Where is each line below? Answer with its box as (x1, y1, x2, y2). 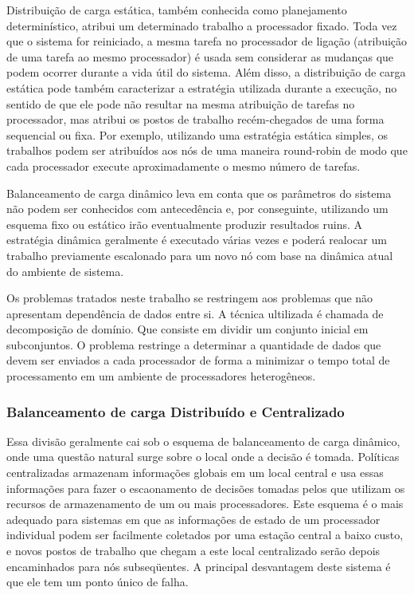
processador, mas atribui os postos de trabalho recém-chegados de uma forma (6, 111, 385, 128)
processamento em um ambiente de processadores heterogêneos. (6, 368, 316, 384)
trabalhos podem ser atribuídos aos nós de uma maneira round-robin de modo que (6, 142, 408, 159)
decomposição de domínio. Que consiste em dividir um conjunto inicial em (6, 321, 369, 337)
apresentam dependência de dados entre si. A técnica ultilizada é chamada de (6, 305, 384, 321)
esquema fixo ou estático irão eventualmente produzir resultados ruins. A (6, 215, 363, 232)
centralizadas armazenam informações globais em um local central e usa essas (6, 464, 384, 481)
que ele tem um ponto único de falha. (6, 573, 189, 590)
